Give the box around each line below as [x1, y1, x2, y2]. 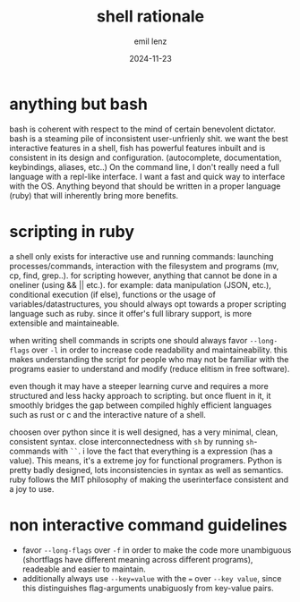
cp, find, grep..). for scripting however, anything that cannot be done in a [9, 270, 278, 281]
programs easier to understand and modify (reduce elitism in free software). [9, 363, 290, 374]
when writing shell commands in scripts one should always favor [9, 335, 248, 345]
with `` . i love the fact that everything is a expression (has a [52, 445, 273, 456]
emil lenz [133, 36, 167, 47]
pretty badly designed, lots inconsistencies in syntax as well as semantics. [9, 464, 284, 475]
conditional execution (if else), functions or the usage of [9, 289, 217, 300]
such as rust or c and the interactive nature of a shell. [9, 409, 206, 420]
